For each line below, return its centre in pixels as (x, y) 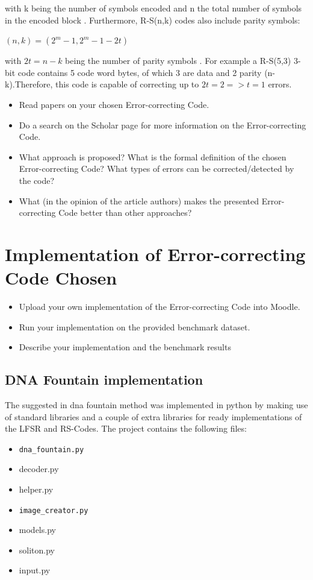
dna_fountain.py (51, 449)
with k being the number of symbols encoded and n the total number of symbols (153, 8)
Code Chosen (61, 278)
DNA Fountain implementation (104, 380)
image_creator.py (54, 510)
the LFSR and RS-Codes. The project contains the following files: (126, 428)
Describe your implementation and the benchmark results (125, 347)
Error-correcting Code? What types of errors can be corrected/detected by (156, 169)
